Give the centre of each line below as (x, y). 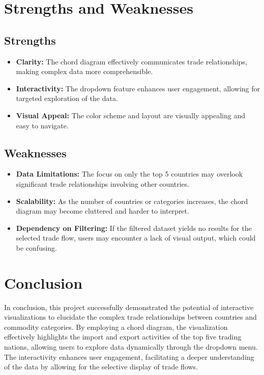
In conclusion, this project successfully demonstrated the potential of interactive (129, 307)
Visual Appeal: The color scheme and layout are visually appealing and (130, 115)
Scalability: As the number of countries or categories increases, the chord (132, 201)
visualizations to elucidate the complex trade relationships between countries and (130, 317)
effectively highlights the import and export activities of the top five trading (123, 337)
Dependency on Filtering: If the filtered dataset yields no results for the (134, 228)
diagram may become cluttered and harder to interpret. (102, 211)
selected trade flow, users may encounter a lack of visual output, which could (136, 238)
